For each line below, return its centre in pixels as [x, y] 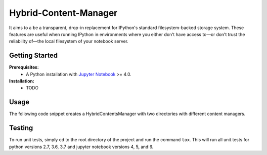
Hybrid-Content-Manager [63, 13]
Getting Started [33, 56]
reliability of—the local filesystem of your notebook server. [69, 41]
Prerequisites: [24, 67]
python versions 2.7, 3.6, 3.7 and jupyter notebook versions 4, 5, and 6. [81, 147]
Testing [21, 128]
